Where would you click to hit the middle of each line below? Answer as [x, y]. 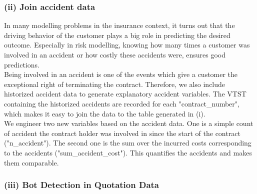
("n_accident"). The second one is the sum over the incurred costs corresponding [128, 143]
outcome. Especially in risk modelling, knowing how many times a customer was [127, 45]
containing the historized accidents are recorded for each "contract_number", [122, 103]
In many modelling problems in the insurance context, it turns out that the [119, 25]
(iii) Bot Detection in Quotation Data [81, 185]
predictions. [22, 64]
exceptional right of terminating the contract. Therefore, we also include [115, 84]
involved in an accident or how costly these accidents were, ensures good [115, 54]
